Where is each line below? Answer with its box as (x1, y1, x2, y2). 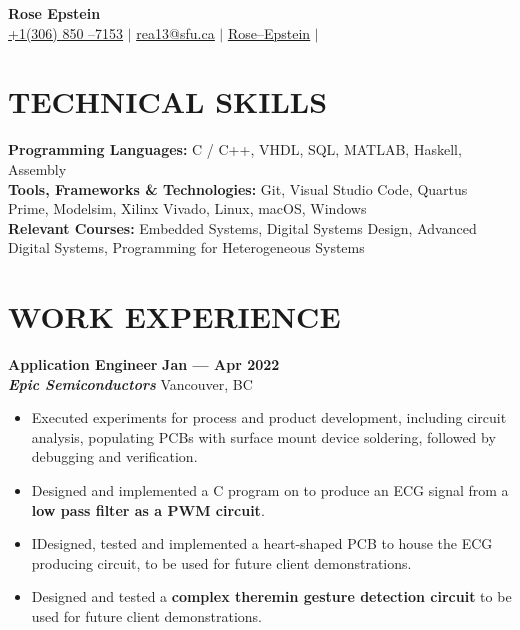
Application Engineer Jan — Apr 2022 (8, 354, 280, 374)
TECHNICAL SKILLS (8, 81, 328, 122)
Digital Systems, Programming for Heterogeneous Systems (8, 237, 365, 258)
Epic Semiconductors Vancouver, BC (8, 373, 253, 394)
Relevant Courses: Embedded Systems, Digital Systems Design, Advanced (8, 217, 477, 238)
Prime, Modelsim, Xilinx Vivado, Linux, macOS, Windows (8, 198, 367, 219)
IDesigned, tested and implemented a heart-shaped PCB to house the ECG (31, 533, 493, 554)
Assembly (8, 158, 67, 179)
